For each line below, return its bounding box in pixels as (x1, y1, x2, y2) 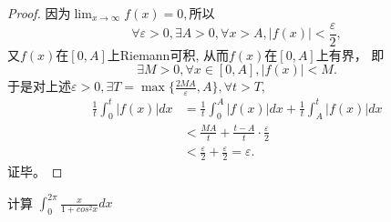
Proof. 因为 (7, 4, 71, 22)
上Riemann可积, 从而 (107, 45, 229, 64)
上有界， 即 (315, 45, 385, 64)
